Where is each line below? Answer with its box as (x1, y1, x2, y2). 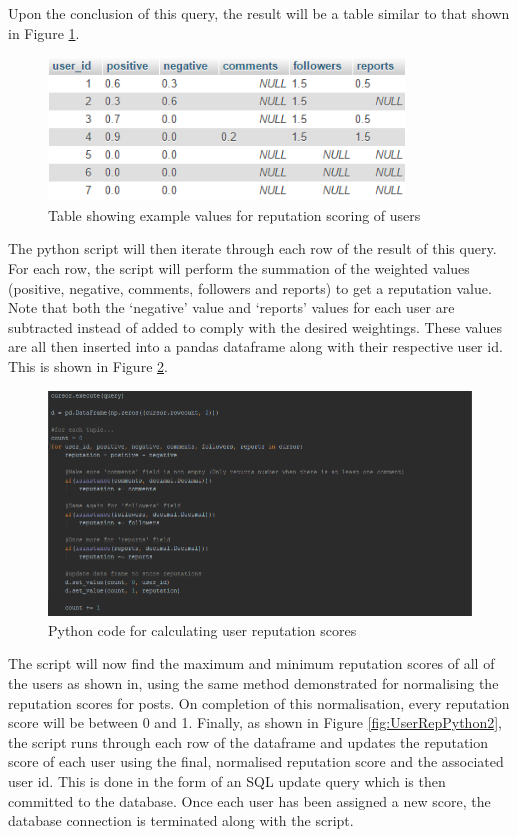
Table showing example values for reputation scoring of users (48, 204, 421, 225)
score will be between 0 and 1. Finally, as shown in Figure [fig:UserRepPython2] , (8, 712, 502, 733)
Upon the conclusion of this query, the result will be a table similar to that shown (8, 3, 510, 23)
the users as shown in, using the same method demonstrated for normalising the (8, 673, 499, 694)
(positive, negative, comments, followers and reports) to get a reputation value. (8, 277, 492, 298)
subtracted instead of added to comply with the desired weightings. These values (8, 316, 503, 337)
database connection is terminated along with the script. (8, 810, 354, 831)
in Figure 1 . (8, 22, 80, 43)
